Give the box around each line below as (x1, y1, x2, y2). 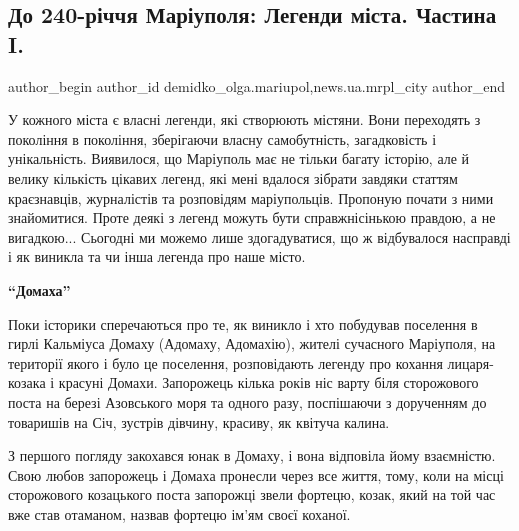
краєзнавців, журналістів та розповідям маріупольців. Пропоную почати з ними (8, 187, 494, 208)
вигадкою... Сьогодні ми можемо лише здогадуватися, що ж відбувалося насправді (8, 226, 511, 247)
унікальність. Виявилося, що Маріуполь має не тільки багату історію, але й (8, 148, 470, 169)
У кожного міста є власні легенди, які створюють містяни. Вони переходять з (8, 109, 481, 130)
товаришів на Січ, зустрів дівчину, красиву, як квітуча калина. (8, 411, 390, 432)
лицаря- (447, 352, 494, 373)
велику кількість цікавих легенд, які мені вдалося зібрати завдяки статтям (8, 167, 458, 188)
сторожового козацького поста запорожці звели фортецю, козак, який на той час (8, 484, 496, 505)
